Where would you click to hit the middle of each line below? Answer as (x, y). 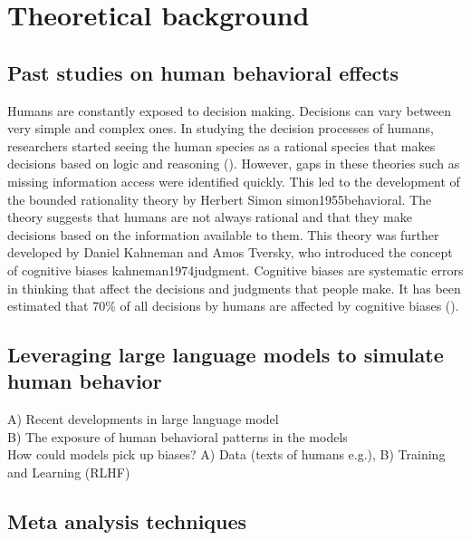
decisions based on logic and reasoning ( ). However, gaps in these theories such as (234, 164)
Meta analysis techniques (127, 521)
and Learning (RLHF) (69, 472)
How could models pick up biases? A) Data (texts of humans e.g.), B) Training (226, 454)
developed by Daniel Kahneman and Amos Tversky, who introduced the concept (230, 252)
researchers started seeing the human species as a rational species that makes (221, 145)
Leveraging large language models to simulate (226, 355)
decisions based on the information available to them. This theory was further (223, 234)
